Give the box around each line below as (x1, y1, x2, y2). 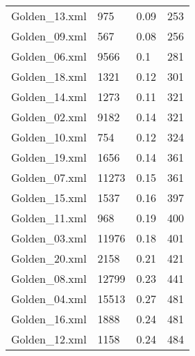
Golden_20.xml (11, 250, 87, 266)
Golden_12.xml (11, 331, 87, 347)
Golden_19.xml (11, 149, 87, 165)
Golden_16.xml (11, 311, 87, 327)
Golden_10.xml (11, 129, 87, 145)
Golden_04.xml (11, 291, 87, 307)
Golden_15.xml (11, 189, 87, 206)
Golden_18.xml (11, 68, 87, 84)
